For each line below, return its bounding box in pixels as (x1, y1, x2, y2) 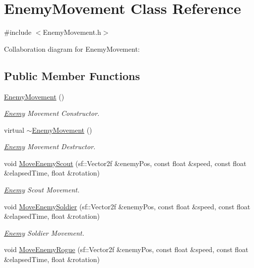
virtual (4, 124, 24, 135)
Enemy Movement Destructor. (4, 141, 96, 152)
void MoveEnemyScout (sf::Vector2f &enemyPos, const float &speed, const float (4, 158, 247, 168)
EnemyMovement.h (43, 27, 101, 37)
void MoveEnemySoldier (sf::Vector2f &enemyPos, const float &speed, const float (4, 201, 251, 211)
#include (4, 27, 32, 37)
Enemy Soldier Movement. (4, 227, 84, 238)
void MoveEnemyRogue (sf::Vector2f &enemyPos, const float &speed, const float (4, 244, 249, 255)
